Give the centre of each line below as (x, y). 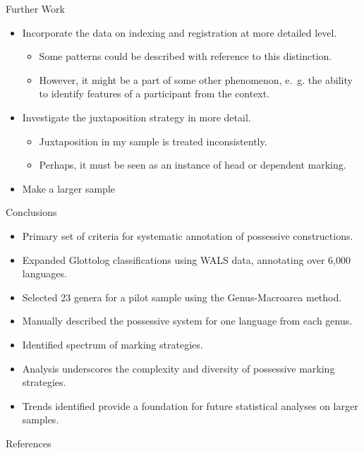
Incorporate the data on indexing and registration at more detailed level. (180, 32)
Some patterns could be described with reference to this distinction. (186, 56)
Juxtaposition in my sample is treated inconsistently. (153, 141)
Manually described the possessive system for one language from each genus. (187, 321)
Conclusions (31, 212)
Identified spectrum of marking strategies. (113, 344)
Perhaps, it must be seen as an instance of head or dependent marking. (193, 165)
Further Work (35, 8)
